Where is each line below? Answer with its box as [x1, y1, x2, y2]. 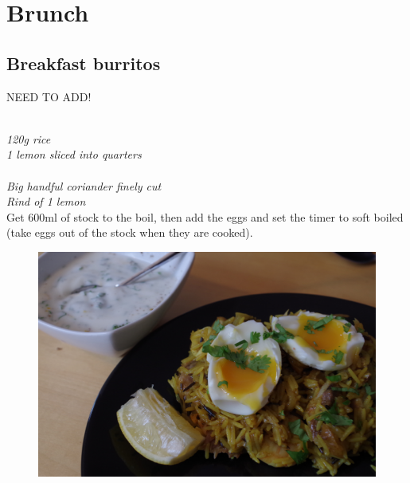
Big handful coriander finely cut [6, 177, 162, 194]
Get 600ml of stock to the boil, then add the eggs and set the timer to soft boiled [6, 208, 404, 225]
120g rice [6, 130, 51, 147]
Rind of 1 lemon [6, 193, 86, 210]
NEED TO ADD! [6, 88, 92, 104]
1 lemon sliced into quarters [6, 146, 142, 163]
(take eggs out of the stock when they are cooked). [6, 224, 253, 241]
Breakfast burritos [6, 50, 161, 75]
